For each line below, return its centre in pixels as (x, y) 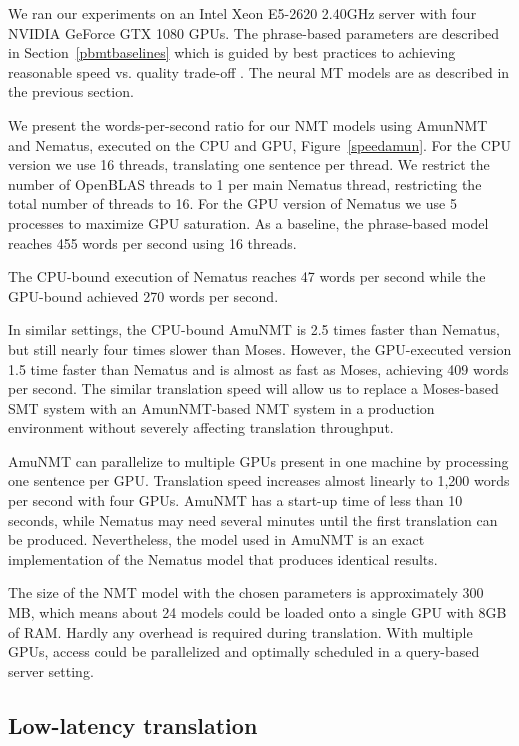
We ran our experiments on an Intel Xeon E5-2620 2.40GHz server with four (242, 13)
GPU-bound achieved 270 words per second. (143, 295)
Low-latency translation (133, 724)
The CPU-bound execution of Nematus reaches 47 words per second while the (247, 276)
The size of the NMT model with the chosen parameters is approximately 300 (246, 592)
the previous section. (71, 91)
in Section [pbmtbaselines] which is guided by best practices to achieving (232, 52)
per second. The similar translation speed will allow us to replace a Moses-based (253, 388)
